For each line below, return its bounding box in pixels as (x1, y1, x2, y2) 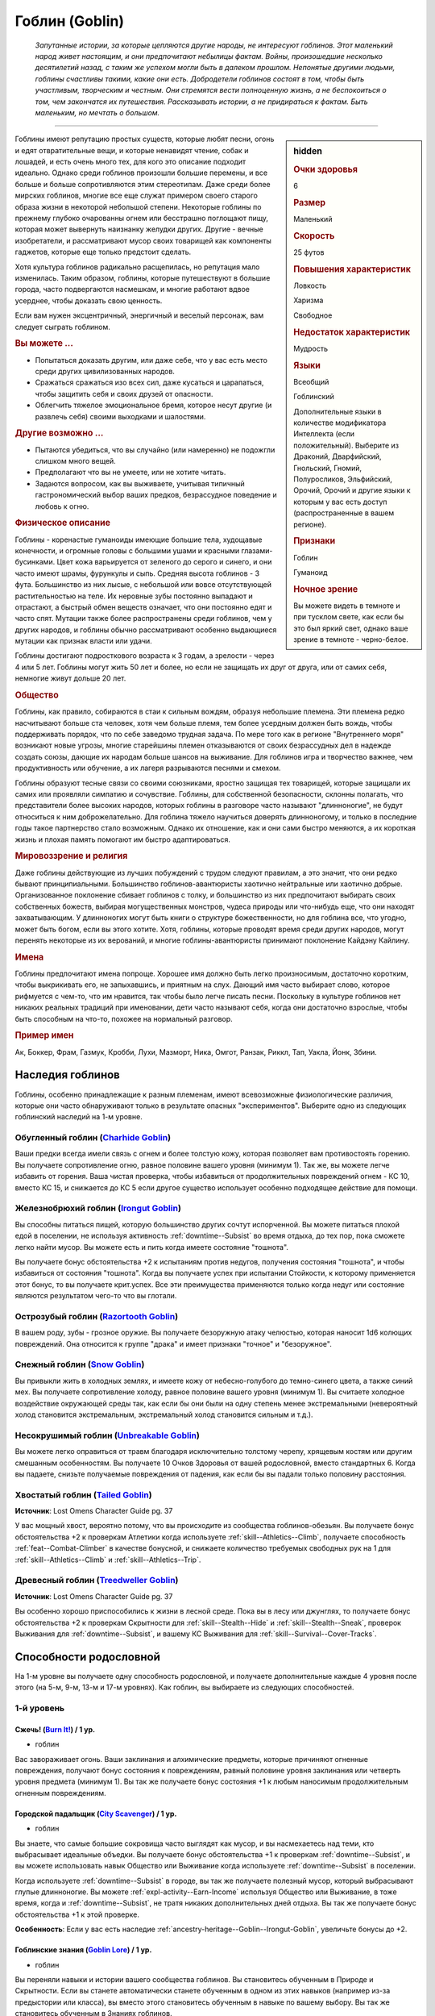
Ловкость (293, 281, 327, 290)
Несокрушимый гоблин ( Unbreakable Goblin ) (14, 1430, 201, 1441)
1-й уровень (14, 1702, 64, 1714)
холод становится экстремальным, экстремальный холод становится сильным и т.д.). (14, 1410, 313, 1419)
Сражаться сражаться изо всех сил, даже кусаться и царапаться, (35, 377, 264, 387)
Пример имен (14, 1030, 74, 1041)
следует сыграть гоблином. (14, 322, 110, 331)
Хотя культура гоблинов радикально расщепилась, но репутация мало (14, 262, 260, 272)
